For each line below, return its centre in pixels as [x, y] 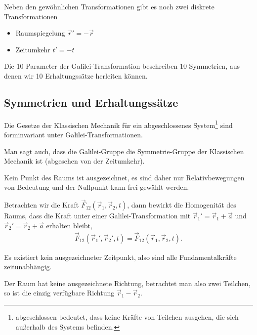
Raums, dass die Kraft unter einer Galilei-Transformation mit [97, 216]
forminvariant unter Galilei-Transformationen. [73, 135]
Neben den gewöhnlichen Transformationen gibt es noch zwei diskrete [109, 6]
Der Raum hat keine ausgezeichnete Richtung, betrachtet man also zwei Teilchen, [127, 283]
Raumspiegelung [40, 33]
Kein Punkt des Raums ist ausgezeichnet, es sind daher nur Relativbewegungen [124, 177]
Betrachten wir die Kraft [42, 205]
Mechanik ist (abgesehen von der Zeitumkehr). [74, 161]
